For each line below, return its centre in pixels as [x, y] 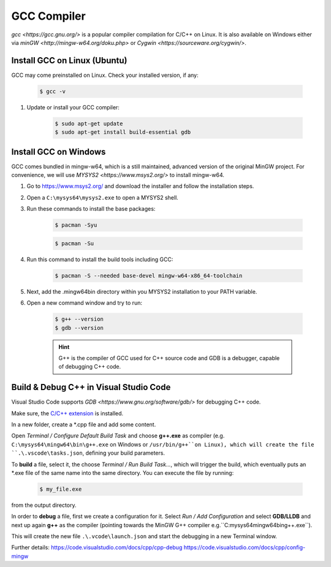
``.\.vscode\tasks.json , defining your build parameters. [88, 453]
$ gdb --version [79, 328]
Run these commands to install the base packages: [91, 209]
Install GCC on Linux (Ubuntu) [70, 61]
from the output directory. [44, 505]
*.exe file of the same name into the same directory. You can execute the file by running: [123, 472]
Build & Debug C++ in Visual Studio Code [91, 387]
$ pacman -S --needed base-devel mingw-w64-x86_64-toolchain [149, 276]
